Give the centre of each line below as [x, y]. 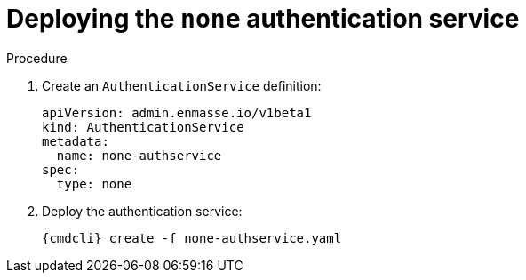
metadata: [76, 141]
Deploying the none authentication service [263, 19]
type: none [94, 184]
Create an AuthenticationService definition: [182, 85]
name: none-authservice [139, 155]
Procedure [37, 58]
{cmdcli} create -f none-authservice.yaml [192, 238]
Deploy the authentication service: [142, 211]
